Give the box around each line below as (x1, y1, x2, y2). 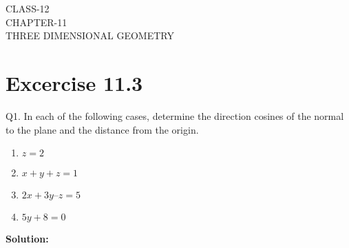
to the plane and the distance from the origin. (6, 122, 199, 136)
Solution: (6, 231, 49, 246)
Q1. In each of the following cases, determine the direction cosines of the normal (6, 108, 344, 123)
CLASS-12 (6, 1, 50, 15)
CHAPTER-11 (6, 14, 67, 29)
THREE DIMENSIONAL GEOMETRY (6, 28, 174, 43)
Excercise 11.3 (6, 68, 143, 96)
